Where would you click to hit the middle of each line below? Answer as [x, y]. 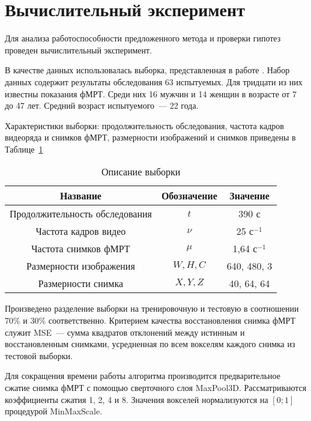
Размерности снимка [81, 283]
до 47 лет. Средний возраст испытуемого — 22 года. [102, 105]
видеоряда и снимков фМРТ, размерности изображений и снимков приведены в [150, 137]
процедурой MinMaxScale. [54, 411]
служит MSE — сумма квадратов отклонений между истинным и [125, 332]
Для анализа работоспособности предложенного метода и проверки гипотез [143, 38]
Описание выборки [141, 172]
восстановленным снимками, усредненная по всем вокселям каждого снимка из [150, 344]
